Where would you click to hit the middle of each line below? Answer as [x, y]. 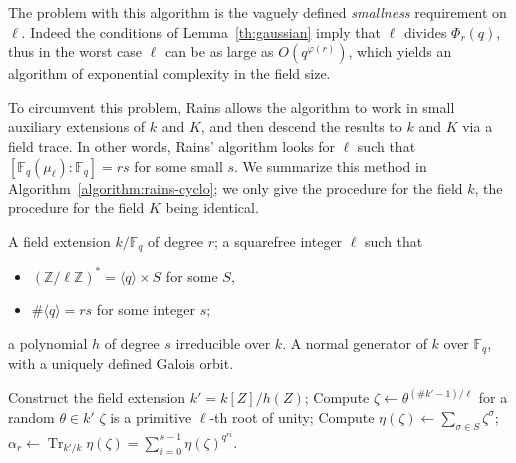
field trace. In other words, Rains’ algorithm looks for [171, 145]
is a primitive [151, 416]
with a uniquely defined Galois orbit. [121, 363]
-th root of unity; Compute [292, 416]
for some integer [145, 309]
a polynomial [48, 342]
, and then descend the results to [301, 126]
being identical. [212, 207]
